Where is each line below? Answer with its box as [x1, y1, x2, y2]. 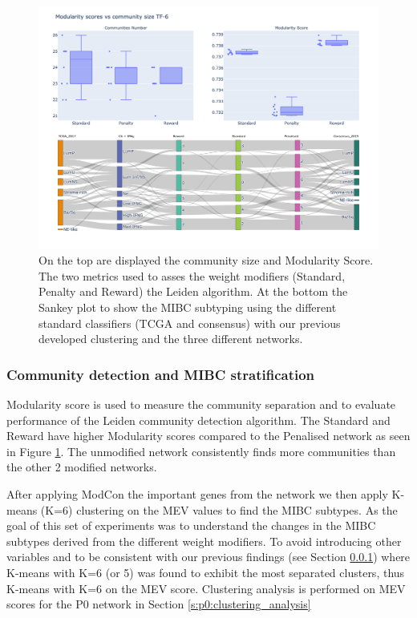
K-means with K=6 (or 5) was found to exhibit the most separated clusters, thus [6, 563, 405, 580]
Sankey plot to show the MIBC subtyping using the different [38, 299, 337, 316]
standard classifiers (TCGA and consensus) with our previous [38, 314, 341, 331]
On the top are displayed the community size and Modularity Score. [38, 252, 374, 269]
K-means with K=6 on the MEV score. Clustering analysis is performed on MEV [6, 580, 406, 596]
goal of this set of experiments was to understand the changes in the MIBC [6, 517, 376, 534]
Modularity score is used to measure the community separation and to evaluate [6, 396, 396, 413]
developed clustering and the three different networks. [38, 330, 303, 347]
